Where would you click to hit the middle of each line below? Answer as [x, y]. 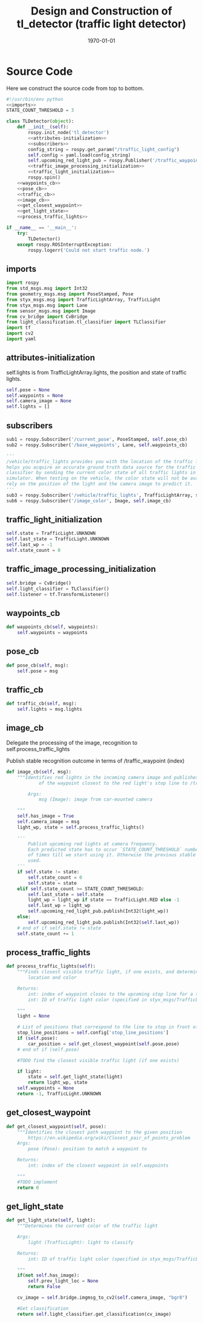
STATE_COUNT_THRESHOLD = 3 [40, 111]
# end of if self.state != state [59, 928]
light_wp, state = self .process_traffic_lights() [81, 827]
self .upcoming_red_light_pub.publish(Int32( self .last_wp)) [104, 922]
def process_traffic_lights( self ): [51, 966]
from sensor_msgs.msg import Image [51, 311]
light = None [34, 1016]
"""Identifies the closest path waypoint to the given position [100, 1132]
